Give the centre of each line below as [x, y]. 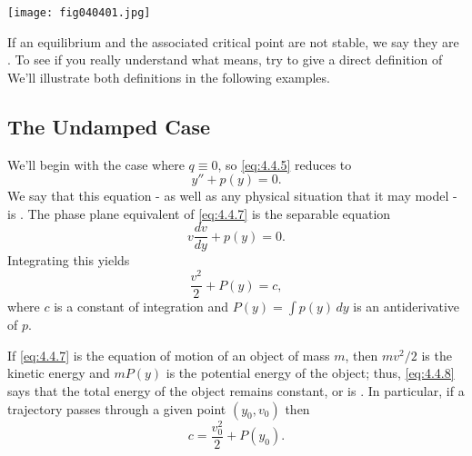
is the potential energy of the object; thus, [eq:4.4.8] [310, 373]
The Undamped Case [109, 126]
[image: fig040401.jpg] [79, 13]
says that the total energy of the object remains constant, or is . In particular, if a [236, 391]
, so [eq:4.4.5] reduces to [285, 164]
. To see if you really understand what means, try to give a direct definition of [225, 59]
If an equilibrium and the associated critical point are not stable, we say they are [233, 41]
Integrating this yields [69, 260]
